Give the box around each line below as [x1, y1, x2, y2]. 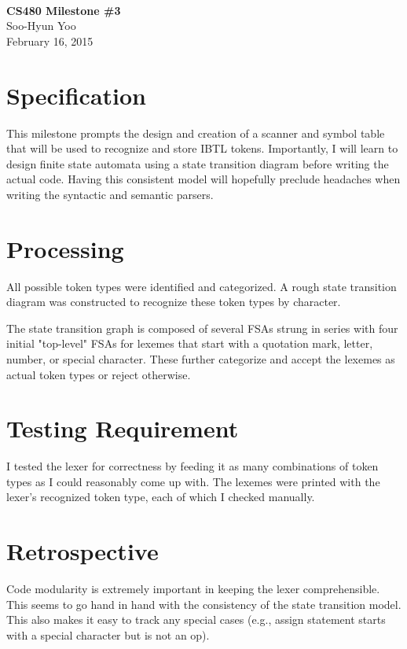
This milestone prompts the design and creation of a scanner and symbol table [6, 124, 385, 141]
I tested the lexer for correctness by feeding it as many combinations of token [6, 458, 379, 474]
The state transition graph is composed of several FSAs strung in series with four [6, 319, 398, 336]
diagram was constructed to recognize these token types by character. [6, 293, 341, 310]
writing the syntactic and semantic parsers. [6, 186, 214, 202]
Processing [6, 232, 124, 264]
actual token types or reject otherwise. [6, 366, 191, 382]
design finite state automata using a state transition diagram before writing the [6, 155, 389, 171]
